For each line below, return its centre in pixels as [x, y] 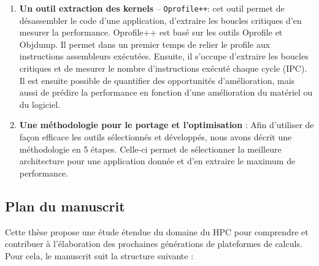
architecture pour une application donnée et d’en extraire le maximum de [157, 161]
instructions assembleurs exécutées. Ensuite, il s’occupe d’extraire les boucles [164, 56]
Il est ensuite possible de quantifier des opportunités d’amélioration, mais [157, 80]
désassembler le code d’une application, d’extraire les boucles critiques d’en [160, 20]
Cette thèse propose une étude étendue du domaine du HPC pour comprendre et [157, 231]
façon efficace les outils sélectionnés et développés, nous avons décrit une [156, 137]
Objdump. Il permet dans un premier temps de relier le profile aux [145, 44]
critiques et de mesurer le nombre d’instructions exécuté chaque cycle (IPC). [163, 68]
